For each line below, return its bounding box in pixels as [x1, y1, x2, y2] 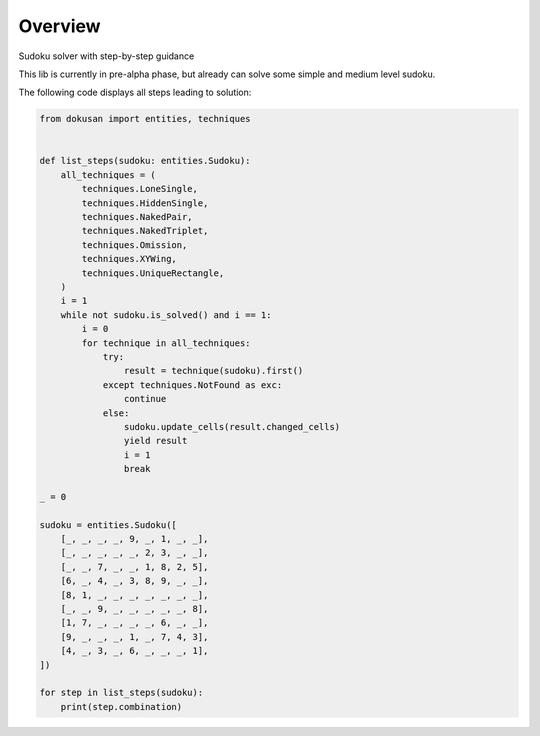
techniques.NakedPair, [81, 211, 194, 223]
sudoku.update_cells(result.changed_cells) [123, 421, 341, 432]
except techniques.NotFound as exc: [102, 379, 283, 390]
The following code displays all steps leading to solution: [18, 86, 252, 99]
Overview [18, 15, 101, 37]
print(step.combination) [60, 701, 183, 712]
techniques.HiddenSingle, [81, 197, 209, 209]
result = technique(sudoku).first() [123, 365, 304, 377]
